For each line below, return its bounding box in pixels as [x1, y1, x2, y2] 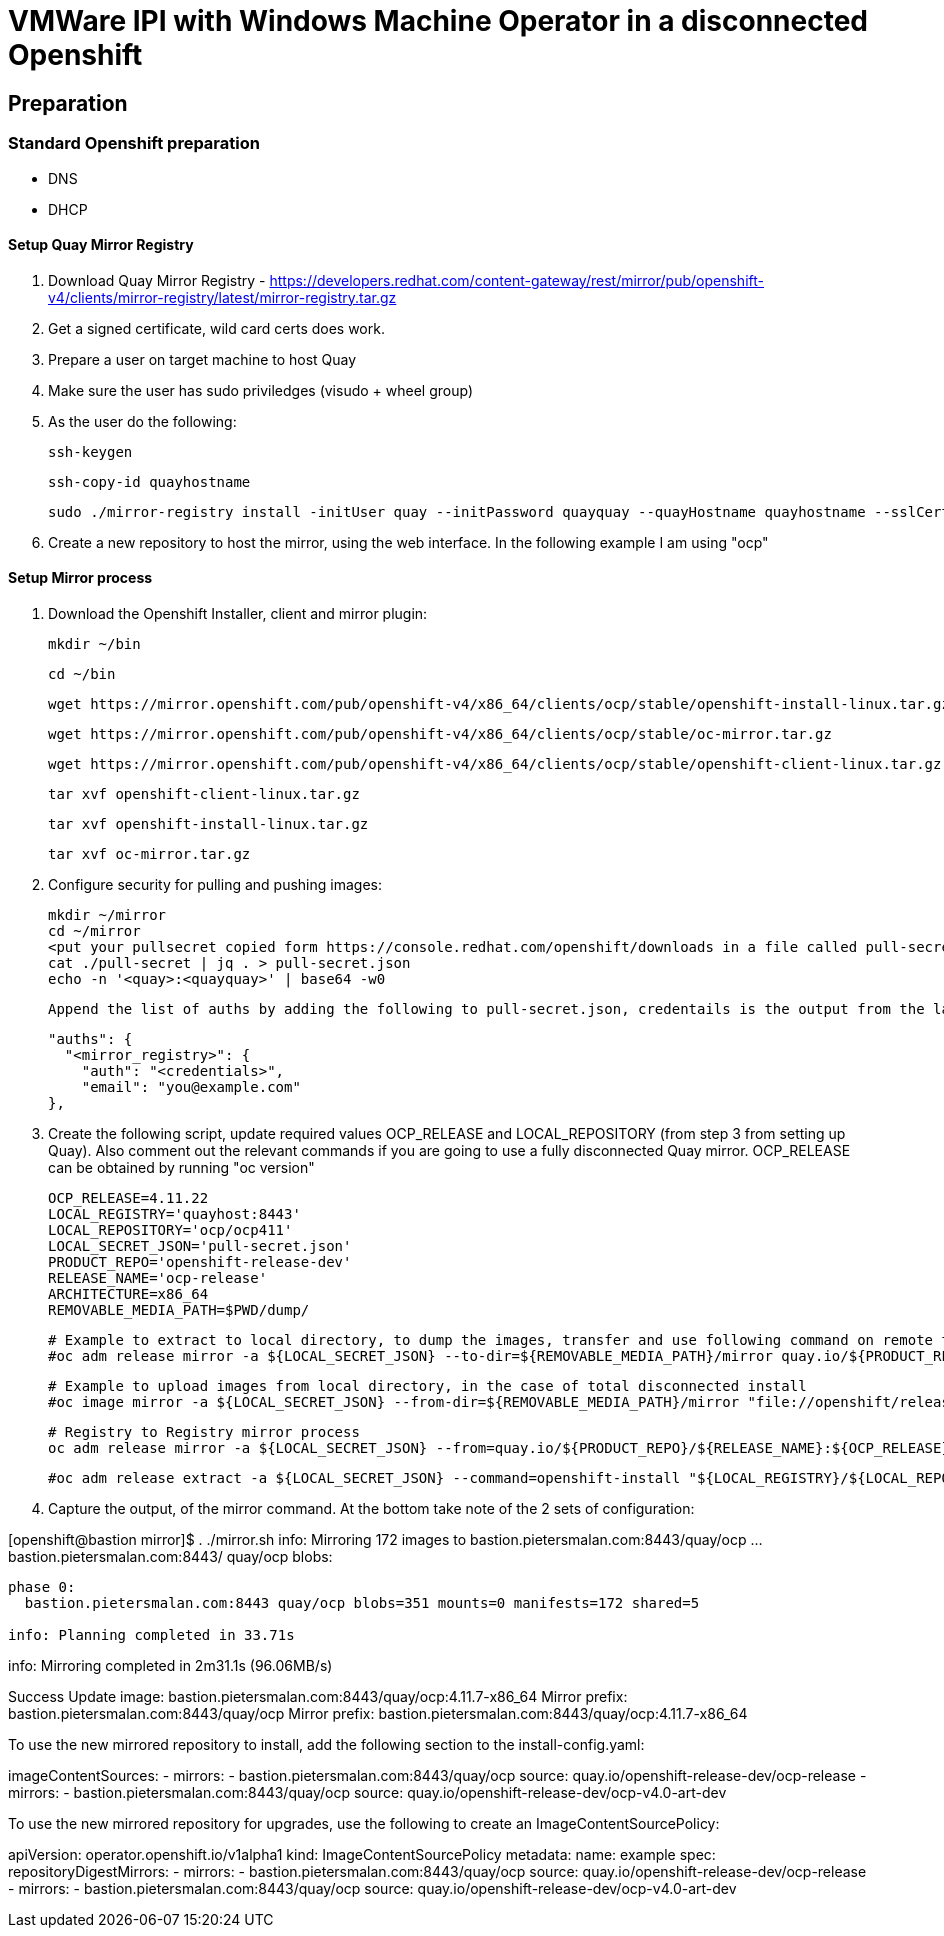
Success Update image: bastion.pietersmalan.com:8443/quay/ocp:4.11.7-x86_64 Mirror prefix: [8, 1687, 628, 1705]
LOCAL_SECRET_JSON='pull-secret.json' [48, 1237, 352, 1254]
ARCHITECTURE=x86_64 [48, 1285, 209, 1302]
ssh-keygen [48, 443, 133, 460]
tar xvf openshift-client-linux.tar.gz [48, 785, 360, 802]
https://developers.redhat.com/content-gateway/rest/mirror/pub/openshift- [269, 271, 764, 289]
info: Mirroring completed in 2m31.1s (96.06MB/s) [8, 1656, 333, 1674]
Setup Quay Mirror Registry [8, 236, 194, 254]
